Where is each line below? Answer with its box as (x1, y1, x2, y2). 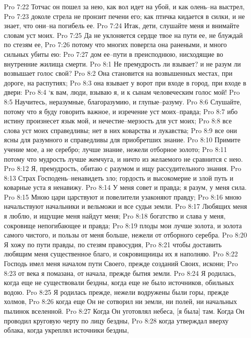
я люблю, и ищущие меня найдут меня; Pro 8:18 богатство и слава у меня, (4, 211, 226, 221)
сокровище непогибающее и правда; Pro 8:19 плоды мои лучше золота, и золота (4, 220, 242, 230)
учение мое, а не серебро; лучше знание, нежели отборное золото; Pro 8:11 (4, 144, 227, 154)
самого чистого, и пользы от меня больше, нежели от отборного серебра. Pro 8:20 (4, 230, 247, 240)
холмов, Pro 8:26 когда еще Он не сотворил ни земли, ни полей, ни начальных (4, 296, 237, 306)
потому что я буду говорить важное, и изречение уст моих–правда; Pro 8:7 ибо (4, 106, 238, 116)
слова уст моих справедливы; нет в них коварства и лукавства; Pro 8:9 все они (4, 125, 237, 135)
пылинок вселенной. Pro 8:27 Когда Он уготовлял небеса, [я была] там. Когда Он (4, 306, 245, 316)
